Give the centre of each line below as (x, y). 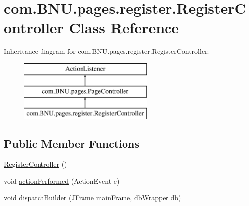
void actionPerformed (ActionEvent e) (62, 180)
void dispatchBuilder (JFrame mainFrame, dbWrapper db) (93, 197)
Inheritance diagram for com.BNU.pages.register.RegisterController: (107, 51)
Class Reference (124, 27)
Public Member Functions (72, 143)
